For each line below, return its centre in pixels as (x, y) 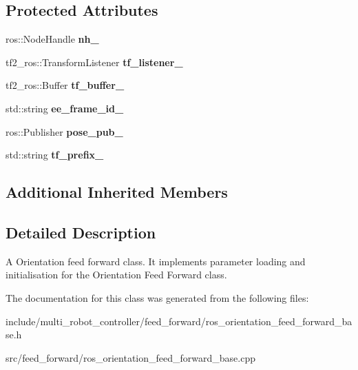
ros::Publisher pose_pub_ (64, 131)
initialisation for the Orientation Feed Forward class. (116, 275)
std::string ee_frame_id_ (65, 108)
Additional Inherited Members (117, 192)
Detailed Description (81, 232)
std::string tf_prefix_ (55, 155)
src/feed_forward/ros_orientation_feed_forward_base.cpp (130, 357)
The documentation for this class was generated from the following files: (157, 297)
